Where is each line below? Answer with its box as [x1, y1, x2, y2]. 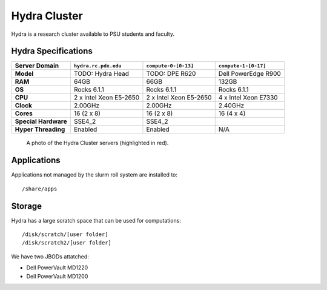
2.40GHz [218, 101, 245, 110]
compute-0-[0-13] [146, 62, 194, 69]
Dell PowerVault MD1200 [26, 272, 88, 280]
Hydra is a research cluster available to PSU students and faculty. [11, 30, 175, 38]
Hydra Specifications [11, 46, 93, 56]
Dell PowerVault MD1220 [26, 264, 88, 271]
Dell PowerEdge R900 [218, 70, 281, 78]
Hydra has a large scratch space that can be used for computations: [11, 217, 182, 224]
